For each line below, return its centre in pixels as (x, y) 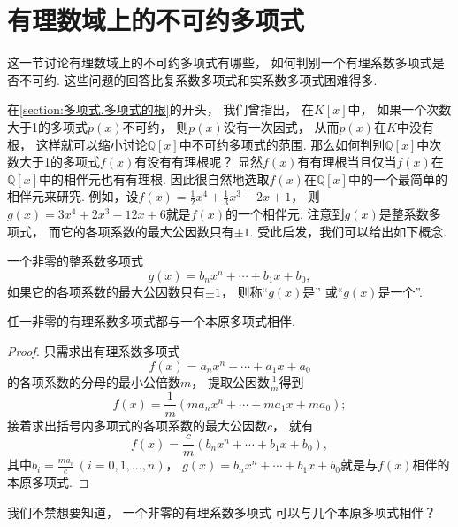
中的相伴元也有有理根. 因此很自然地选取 (154, 178)
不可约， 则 (156, 126)
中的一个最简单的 (397, 178)
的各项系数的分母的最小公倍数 (94, 381)
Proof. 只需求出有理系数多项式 (94, 351)
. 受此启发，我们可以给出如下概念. (348, 231)
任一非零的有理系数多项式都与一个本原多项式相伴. (151, 321)
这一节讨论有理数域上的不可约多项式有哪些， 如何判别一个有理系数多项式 (220, 62)
